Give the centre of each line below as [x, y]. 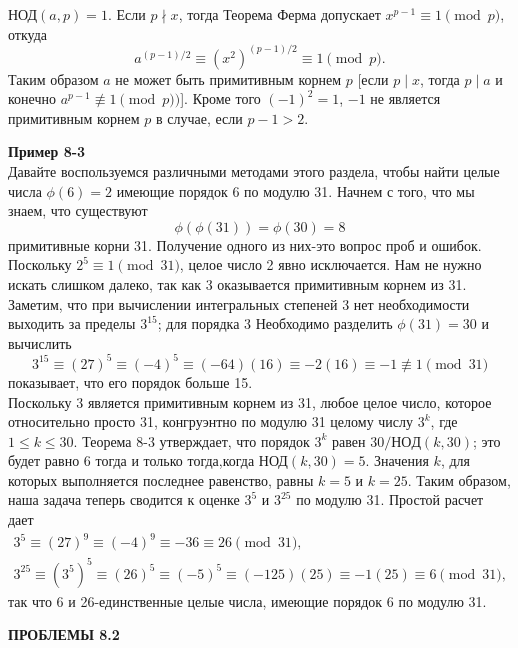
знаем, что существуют [78, 210]
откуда [27, 33]
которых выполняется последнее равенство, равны [161, 479]
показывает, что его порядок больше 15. [130, 381]
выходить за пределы [72, 323]
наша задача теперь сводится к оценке [124, 499]
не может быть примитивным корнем [228, 78]
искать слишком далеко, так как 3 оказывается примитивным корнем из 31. [237, 284]
